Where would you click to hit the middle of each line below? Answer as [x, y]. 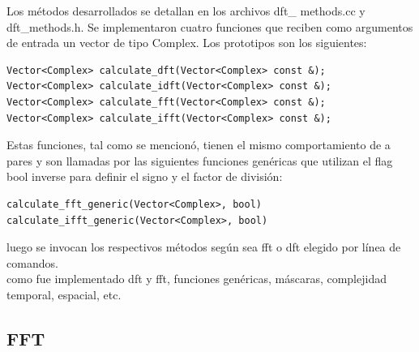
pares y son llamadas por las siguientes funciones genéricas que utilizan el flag [200, 160]
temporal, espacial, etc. [64, 294]
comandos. [32, 262]
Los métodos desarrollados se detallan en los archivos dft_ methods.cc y [186, 11]
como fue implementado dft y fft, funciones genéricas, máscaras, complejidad [197, 279]
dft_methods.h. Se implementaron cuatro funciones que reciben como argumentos [210, 26]
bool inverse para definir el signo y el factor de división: [145, 176]
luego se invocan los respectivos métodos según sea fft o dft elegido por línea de [204, 247]
